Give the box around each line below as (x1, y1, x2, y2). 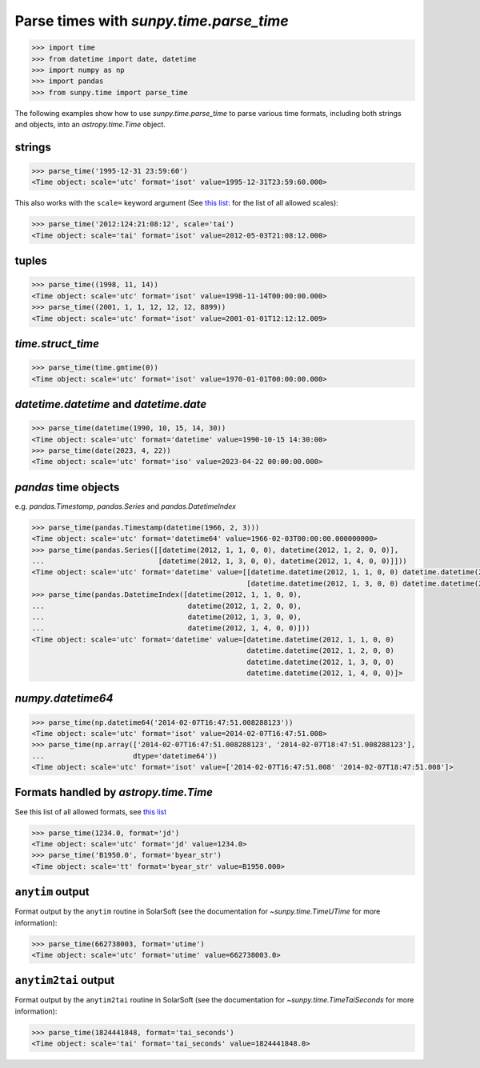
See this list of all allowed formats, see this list (14, 806, 167, 816)
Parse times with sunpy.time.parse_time (14, 12, 289, 30)
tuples (14, 254, 47, 268)
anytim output (14, 885, 90, 899)
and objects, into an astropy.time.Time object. (14, 120, 166, 130)
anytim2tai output (14, 974, 115, 987)
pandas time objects (14, 480, 120, 494)
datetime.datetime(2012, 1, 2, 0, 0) (246, 646, 395, 655)
